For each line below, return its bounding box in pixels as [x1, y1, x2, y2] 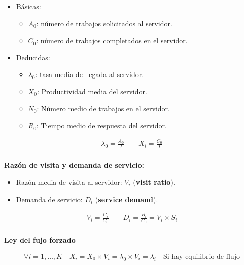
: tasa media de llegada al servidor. [35, 69, 144, 80]
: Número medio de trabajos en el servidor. [37, 103, 170, 113]
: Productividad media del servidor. [37, 86, 147, 96]
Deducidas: [16, 52, 50, 62]
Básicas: [16, 1, 41, 11]
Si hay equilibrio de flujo [163, 253, 240, 260]
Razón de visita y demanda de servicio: [4, 160, 144, 170]
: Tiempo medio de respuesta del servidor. [36, 120, 167, 131]
